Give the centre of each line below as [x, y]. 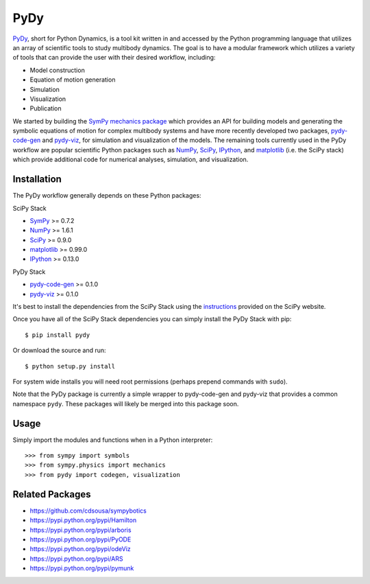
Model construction [57, 70]
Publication [46, 108]
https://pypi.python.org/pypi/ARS [76, 559]
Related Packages [52, 494]
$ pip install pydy [58, 335]
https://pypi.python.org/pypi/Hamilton [83, 520]
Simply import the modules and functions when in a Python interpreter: [113, 440]
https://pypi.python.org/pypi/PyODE [81, 539]
